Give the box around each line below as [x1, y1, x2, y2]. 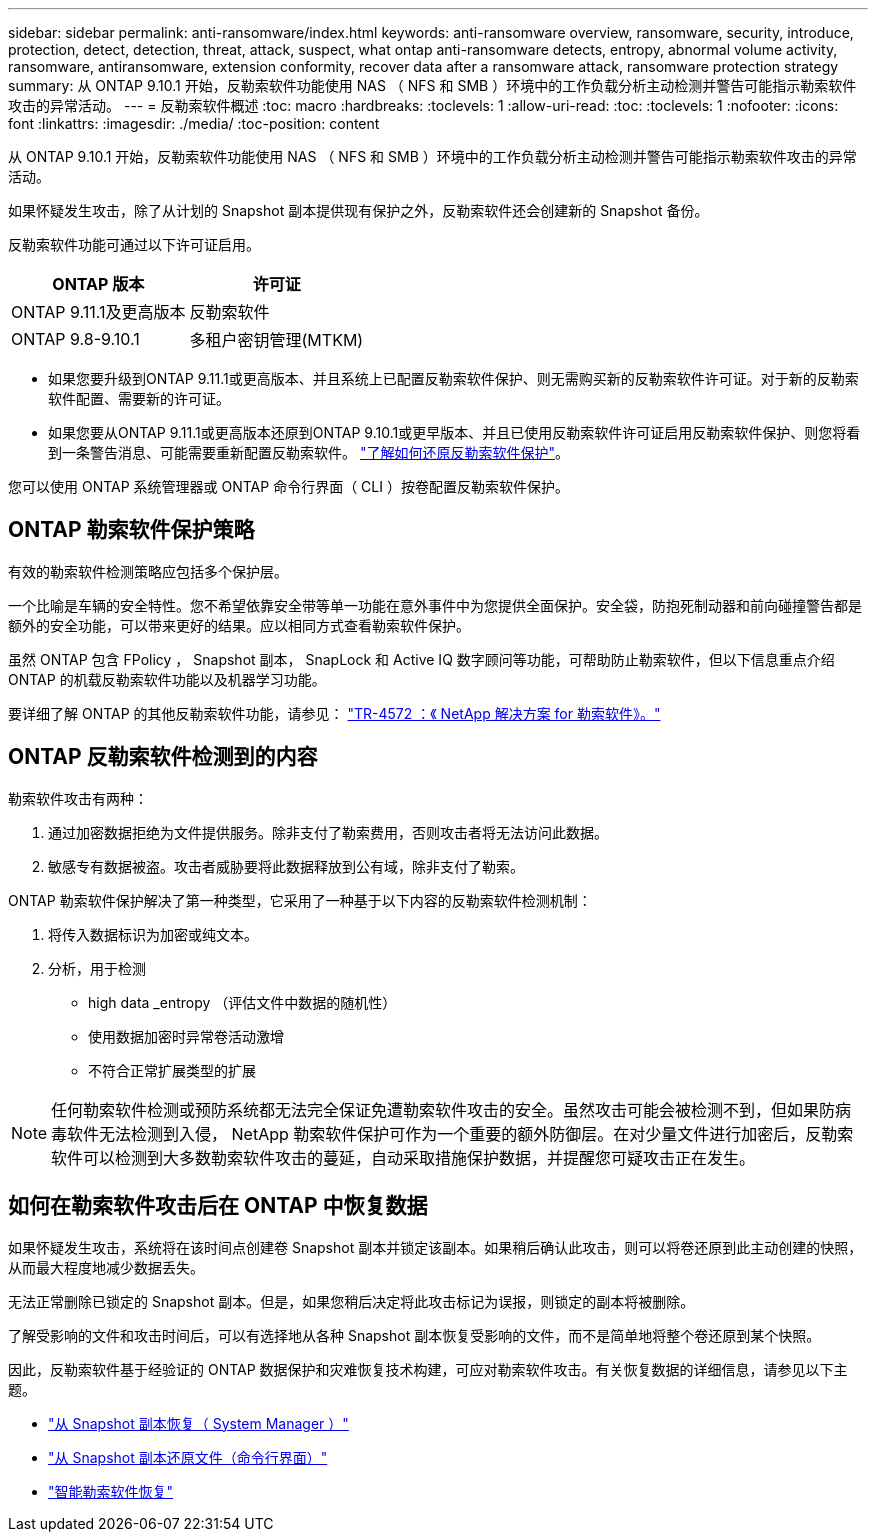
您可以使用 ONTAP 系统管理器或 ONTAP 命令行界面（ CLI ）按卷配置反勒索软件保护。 [8, 478, 569, 495]
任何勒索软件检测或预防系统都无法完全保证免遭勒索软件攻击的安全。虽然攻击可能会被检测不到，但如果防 [51, 1099, 836, 1120]
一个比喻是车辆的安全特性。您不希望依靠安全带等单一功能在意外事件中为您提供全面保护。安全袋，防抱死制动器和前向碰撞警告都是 [8, 596, 862, 614]
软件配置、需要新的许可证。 [48, 390, 230, 407]
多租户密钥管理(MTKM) [189, 330, 364, 350]
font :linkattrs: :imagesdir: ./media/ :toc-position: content [8, 115, 380, 132]
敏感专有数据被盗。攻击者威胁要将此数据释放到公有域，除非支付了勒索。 [48, 857, 524, 875]
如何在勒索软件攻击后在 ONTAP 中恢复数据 [8, 1193, 428, 1219]
